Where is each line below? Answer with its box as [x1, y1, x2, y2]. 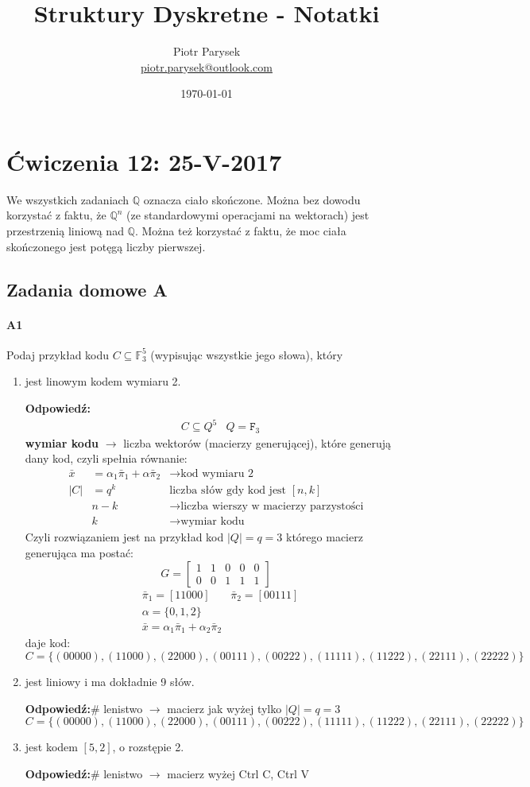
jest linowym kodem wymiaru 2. [25, 373, 181, 390]
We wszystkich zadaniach [6, 191, 130, 207]
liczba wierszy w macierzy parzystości [180, 501, 364, 513]
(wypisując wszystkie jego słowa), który [150, 346, 343, 362]
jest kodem [25, 739, 78, 755]
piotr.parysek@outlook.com [141, 58, 273, 75]
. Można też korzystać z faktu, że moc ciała [134, 223, 346, 239]
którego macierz [286, 529, 363, 545]
